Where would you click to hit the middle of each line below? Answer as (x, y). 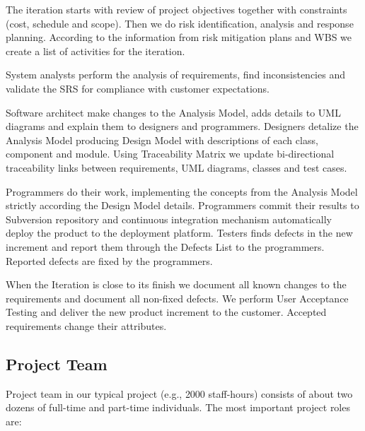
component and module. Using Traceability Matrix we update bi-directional (170, 154)
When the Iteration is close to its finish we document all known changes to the (176, 284)
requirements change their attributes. (86, 325)
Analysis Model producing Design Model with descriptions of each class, (162, 140)
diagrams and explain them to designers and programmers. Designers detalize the (182, 126)
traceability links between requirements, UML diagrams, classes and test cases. (176, 167)
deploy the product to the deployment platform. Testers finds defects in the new (179, 233)
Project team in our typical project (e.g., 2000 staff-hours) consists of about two (179, 393)
